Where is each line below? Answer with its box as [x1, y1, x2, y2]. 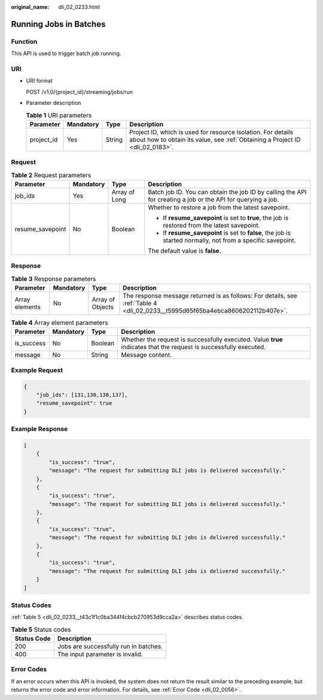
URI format [26, 77, 53, 84]
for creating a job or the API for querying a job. [147, 195, 279, 204]
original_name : [11, 4, 50, 10]
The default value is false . [147, 246, 221, 254]
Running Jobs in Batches [11, 19, 106, 29]
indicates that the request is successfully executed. [121, 343, 266, 351]
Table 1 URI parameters [26, 111, 92, 119]
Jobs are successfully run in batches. [57, 643, 163, 651]
